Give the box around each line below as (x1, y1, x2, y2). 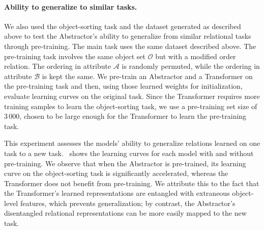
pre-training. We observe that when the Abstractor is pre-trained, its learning (4, 158, 246, 168)
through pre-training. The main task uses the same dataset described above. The (4, 40, 256, 51)
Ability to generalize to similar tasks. (4, 1, 137, 12)
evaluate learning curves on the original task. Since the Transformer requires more (4, 90, 260, 101)
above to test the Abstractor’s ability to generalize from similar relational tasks (4, 31, 251, 41)
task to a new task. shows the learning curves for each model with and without (4, 147, 254, 158)
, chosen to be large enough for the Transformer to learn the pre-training (19, 111, 247, 121)
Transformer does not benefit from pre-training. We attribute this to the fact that (4, 177, 259, 188)
